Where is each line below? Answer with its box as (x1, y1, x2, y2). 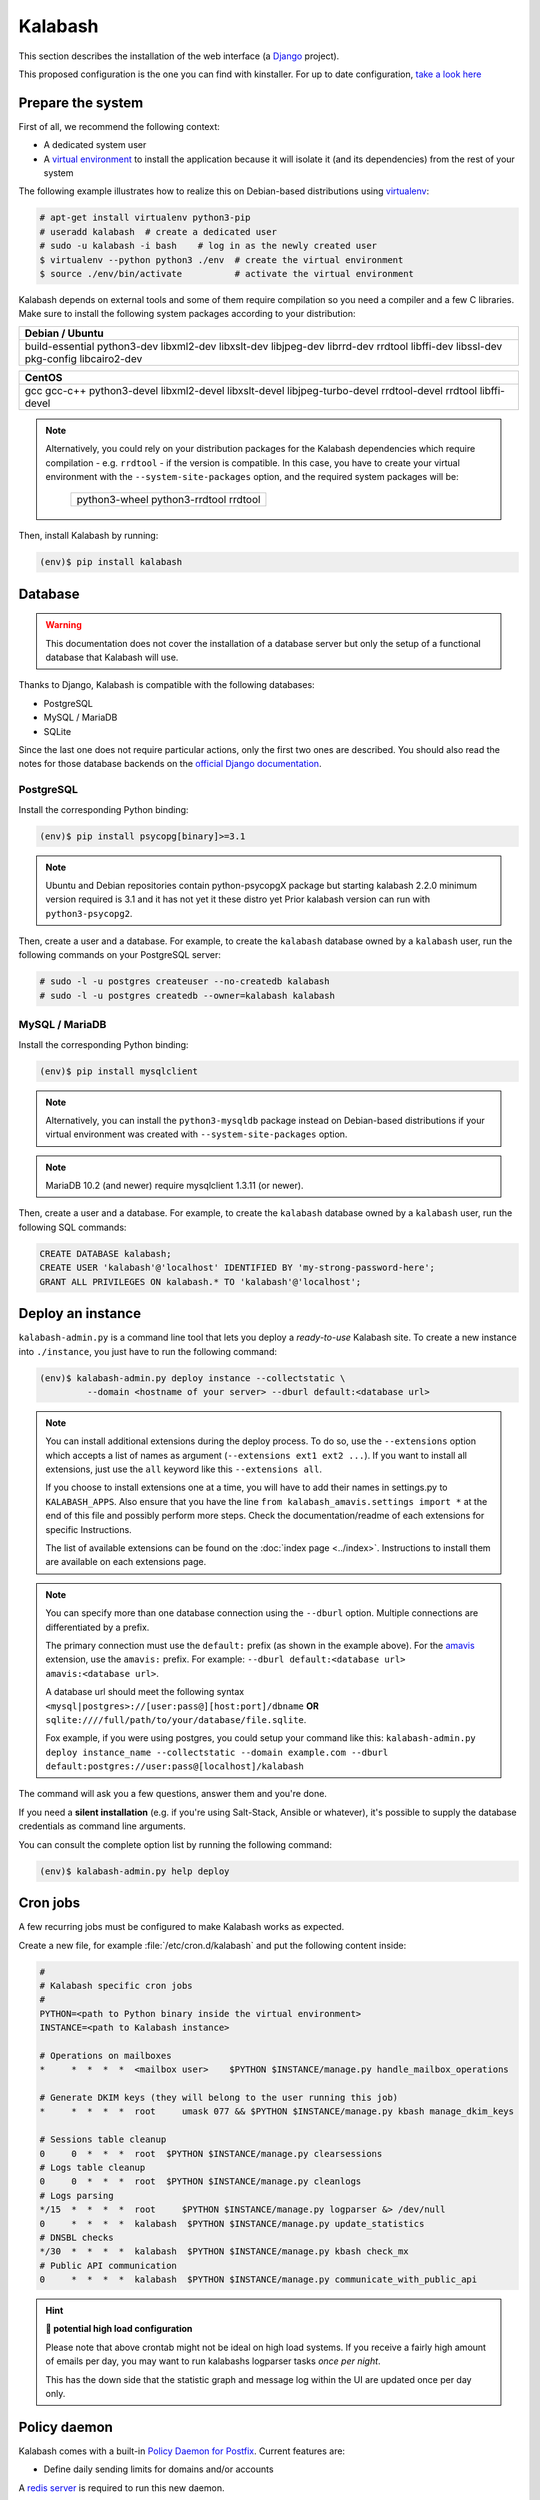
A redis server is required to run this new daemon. (18, 2481, 225, 2494)
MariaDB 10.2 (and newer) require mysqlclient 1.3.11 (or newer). (45, 1180, 304, 1192)
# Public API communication (39, 2260, 177, 2271)
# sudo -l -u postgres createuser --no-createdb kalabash (39, 976, 330, 987)
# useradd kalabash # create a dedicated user (39, 226, 277, 237)
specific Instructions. (45, 1523, 132, 1535)
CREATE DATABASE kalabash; (39, 1248, 172, 1259)
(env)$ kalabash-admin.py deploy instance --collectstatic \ (39, 1372, 346, 1384)
